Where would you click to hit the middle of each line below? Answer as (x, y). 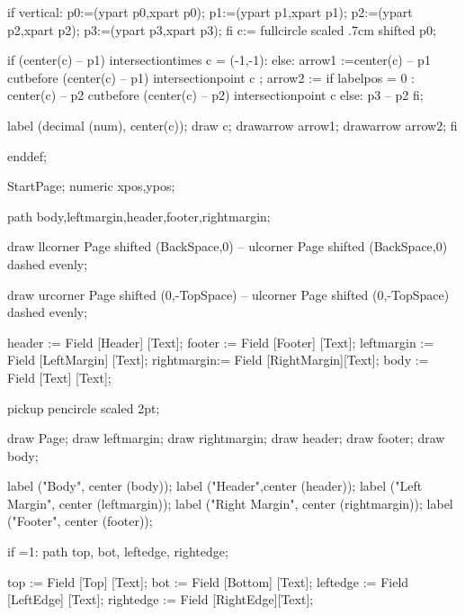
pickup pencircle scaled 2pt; (84, 407)
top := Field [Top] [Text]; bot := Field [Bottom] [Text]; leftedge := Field (208, 581)
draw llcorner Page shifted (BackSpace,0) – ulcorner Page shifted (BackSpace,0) (228, 246)
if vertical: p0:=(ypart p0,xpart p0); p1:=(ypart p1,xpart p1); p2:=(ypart (210, 12)
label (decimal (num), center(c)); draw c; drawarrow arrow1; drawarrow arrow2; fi (232, 125)
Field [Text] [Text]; (59, 377)
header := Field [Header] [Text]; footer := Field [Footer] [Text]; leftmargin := (221, 342)
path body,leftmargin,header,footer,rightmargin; (139, 216)
